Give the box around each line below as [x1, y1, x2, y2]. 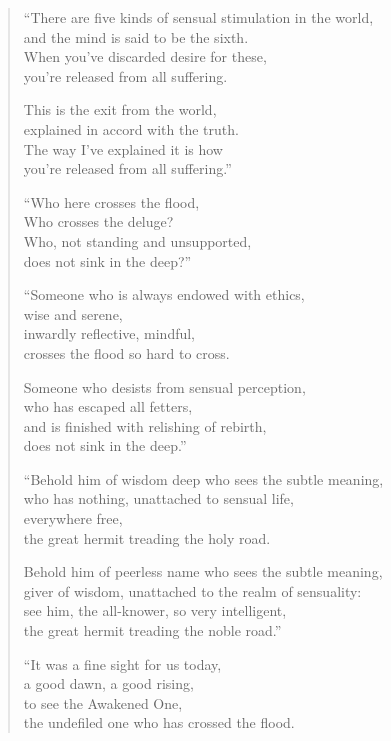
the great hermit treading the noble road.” [23, 620, 282, 641]
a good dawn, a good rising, [23, 673, 194, 694]
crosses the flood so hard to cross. [23, 342, 230, 363]
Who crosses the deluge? [23, 211, 174, 232]
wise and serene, [23, 303, 123, 324]
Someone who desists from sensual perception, [23, 376, 306, 397]
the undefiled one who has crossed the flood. [23, 712, 295, 733]
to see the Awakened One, [23, 692, 183, 713]
